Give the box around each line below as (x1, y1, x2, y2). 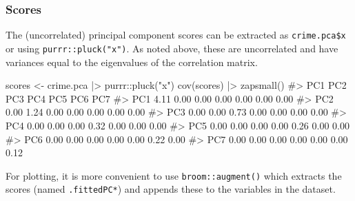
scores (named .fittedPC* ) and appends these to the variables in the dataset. (6, 182, 336, 196)
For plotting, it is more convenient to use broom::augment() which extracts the (6, 168, 342, 182)
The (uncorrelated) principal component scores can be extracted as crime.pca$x (6, 28, 346, 42)
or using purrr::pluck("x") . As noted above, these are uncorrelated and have (6, 41, 338, 55)
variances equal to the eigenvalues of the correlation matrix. (6, 54, 258, 69)
